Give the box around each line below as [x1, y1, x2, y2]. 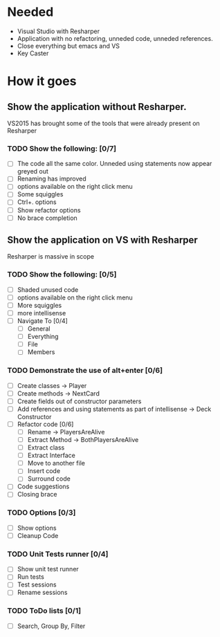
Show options [17, 524, 57, 532]
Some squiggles [17, 190, 64, 199]
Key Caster [17, 49, 49, 57]
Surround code [27, 474, 71, 483]
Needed [7, 4, 54, 20]
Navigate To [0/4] [17, 317, 68, 325]
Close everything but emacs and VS [17, 41, 120, 50]
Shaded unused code [17, 285, 79, 294]
